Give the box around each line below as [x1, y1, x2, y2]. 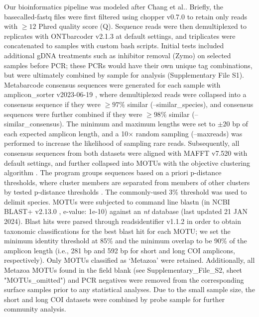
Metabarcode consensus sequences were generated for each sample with [4, 79, 221, 90]
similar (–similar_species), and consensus [127, 99, 254, 109]
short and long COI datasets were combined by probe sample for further [4, 294, 225, 304]
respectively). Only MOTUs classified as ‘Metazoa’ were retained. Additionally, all [4, 255, 255, 265]
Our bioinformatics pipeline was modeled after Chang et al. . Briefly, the [4, 1, 223, 11]
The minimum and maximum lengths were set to [66, 118, 215, 129]
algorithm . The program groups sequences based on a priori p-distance [4, 167, 222, 178]
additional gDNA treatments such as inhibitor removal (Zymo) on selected [4, 50, 231, 60]
